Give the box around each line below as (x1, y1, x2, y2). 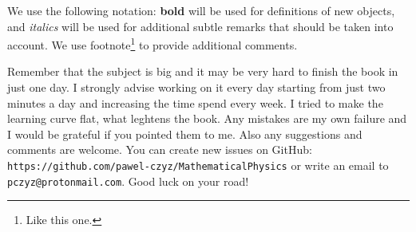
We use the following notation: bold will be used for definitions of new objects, (7, 2, 395, 18)
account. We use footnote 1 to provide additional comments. (7, 34, 298, 53)
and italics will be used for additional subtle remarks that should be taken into (7, 18, 394, 34)
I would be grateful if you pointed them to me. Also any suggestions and (7, 125, 363, 142)
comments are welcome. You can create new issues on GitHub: (7, 141, 312, 158)
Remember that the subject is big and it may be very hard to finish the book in (7, 63, 398, 80)
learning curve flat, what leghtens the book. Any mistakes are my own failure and (7, 110, 407, 127)
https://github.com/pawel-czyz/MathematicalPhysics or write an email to (7, 157, 389, 173)
